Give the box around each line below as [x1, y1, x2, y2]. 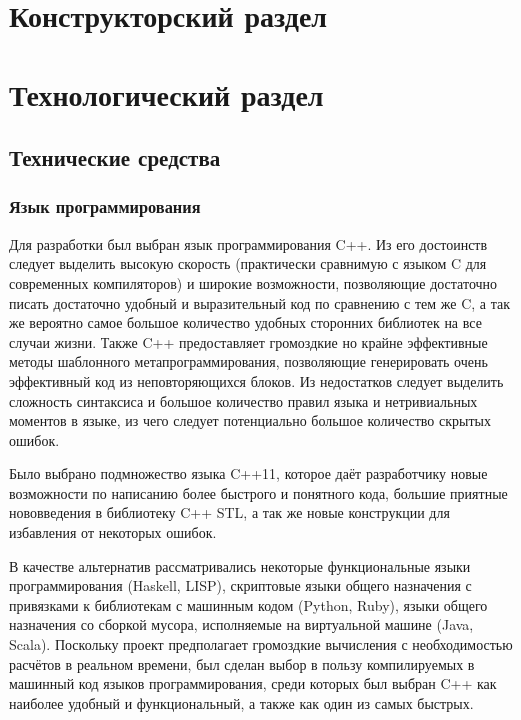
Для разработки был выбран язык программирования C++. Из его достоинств [9, 233, 488, 254]
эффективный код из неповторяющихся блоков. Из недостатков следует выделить [9, 370, 504, 391]
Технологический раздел [9, 73, 324, 114]
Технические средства [9, 142, 221, 173]
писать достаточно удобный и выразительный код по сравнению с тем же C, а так [9, 292, 510, 313]
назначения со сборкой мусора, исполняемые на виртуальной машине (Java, [9, 614, 474, 635]
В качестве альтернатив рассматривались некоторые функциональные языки [9, 555, 471, 576]
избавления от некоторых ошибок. [9, 522, 217, 543]
